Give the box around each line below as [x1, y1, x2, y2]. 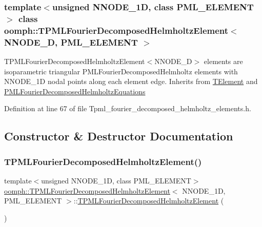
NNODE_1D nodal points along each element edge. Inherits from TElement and [4, 76, 258, 87]
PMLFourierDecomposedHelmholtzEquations [4, 86, 146, 96]
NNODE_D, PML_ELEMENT [4, 35, 138, 48]
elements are [204, 55, 243, 66]
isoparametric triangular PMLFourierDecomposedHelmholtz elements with [4, 66, 238, 76]
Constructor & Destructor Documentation [4, 128, 233, 144]
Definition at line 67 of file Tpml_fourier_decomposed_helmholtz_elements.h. [4, 103, 251, 114]
